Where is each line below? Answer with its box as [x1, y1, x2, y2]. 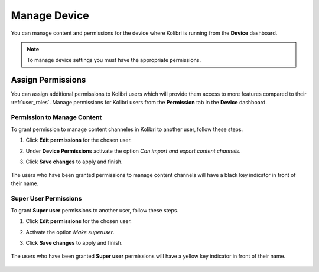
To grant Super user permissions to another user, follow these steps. [11, 207, 179, 214]
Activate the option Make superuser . [25, 228, 115, 235]
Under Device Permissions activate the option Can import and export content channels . [25, 148, 241, 155]
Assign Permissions [11, 75, 86, 85]
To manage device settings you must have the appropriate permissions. [27, 57, 201, 64]
